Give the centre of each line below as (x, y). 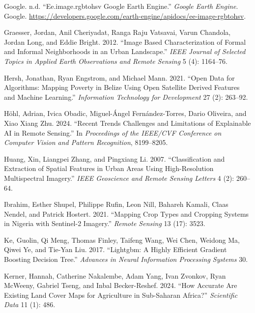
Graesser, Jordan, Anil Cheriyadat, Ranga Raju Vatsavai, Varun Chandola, (117, 32)
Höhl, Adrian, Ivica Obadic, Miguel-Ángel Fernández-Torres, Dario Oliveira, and (125, 113)
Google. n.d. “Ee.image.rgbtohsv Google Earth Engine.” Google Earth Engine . (121, 6)
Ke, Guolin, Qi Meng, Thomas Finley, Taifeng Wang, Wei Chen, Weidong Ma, (122, 240)
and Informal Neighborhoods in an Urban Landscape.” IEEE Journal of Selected (125, 51)
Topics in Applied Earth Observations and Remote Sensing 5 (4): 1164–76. (116, 61)
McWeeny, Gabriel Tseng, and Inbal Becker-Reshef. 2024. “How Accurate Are (121, 285)
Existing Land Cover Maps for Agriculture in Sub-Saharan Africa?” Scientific (121, 295)
